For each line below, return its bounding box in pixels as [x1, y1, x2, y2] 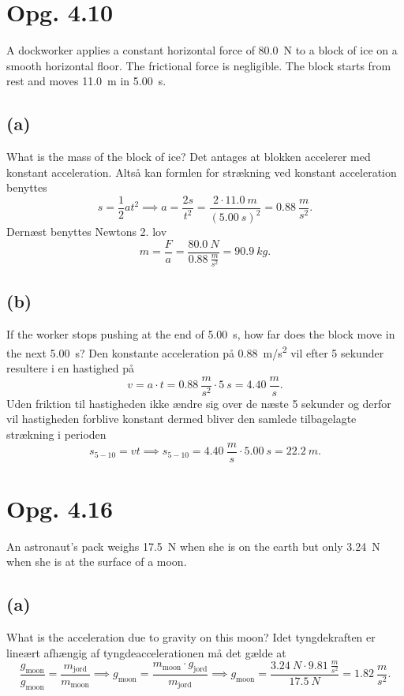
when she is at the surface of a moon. [6, 553, 187, 570]
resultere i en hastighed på [6, 360, 135, 376]
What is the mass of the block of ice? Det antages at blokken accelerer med [6, 148, 371, 165]
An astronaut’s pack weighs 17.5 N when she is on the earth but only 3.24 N [6, 537, 380, 554]
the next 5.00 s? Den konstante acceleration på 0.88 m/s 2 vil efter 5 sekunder [6, 342, 384, 361]
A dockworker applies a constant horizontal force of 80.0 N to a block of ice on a [6, 42, 398, 58]
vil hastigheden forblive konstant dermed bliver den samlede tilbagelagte [6, 410, 357, 427]
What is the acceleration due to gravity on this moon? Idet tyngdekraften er [6, 629, 376, 645]
